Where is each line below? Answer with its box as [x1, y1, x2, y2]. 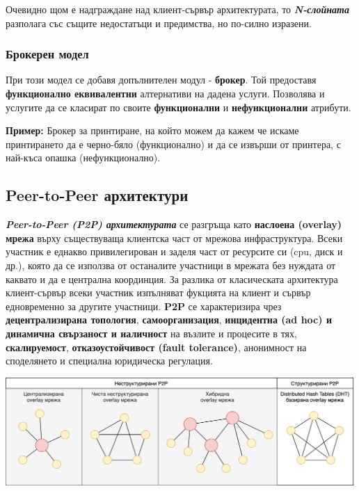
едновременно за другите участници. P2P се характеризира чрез [6, 298, 282, 313]
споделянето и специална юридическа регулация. [6, 353, 213, 368]
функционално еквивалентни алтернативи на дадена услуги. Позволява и [6, 86, 325, 100]
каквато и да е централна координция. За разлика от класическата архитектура [6, 271, 338, 286]
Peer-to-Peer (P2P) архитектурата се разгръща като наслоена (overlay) [6, 217, 342, 232]
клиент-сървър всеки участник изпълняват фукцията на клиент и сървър [6, 285, 311, 300]
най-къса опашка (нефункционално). [6, 150, 161, 165]
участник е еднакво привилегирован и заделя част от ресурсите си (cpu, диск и [6, 244, 343, 259]
